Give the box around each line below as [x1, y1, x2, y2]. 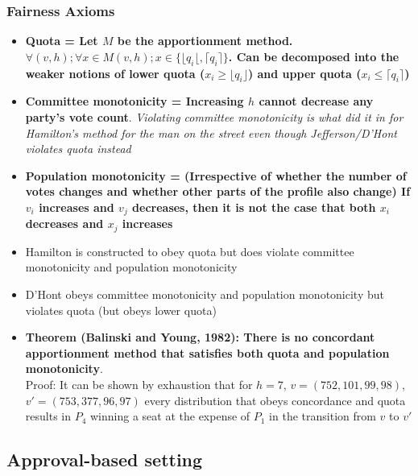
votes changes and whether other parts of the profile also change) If [25, 183, 411, 200]
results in [25, 408, 71, 424]
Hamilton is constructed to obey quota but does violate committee [25, 242, 354, 259]
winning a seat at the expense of [90, 408, 250, 424]
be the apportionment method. [117, 32, 293, 49]
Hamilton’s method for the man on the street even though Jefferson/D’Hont [25, 124, 397, 141]
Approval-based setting [6, 447, 203, 472]
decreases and [25, 215, 104, 232]
